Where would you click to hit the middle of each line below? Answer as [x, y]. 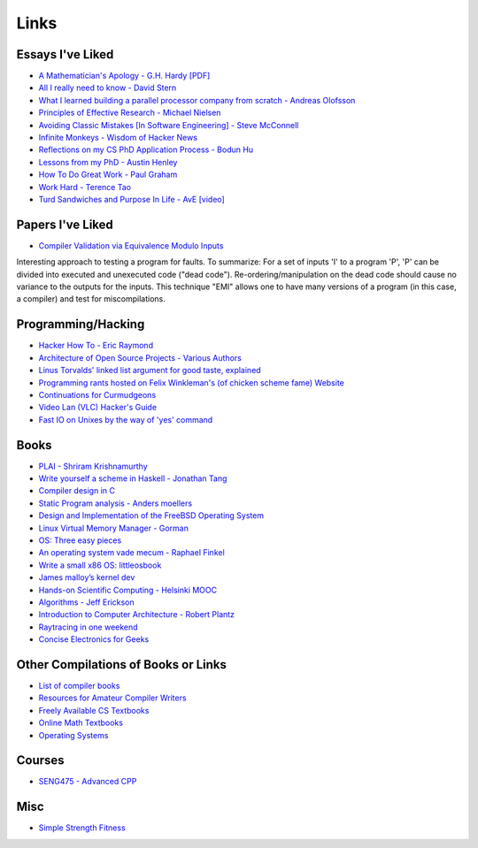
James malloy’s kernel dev [87, 577]
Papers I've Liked [65, 224]
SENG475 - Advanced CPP [88, 782]
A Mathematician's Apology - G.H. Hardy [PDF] [124, 76]
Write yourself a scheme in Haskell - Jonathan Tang [133, 478]
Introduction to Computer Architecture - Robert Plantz [136, 615]
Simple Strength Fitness [82, 828]
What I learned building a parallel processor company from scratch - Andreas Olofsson [197, 100]
